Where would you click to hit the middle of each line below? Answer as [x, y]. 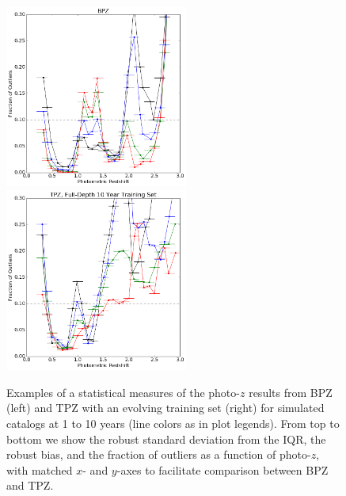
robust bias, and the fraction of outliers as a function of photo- [159, 454]
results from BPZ [291, 392]
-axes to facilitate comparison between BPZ [222, 469]
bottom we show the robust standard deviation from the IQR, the [166, 439]
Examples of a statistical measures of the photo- [123, 392]
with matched [40, 469]
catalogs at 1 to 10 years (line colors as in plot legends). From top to [173, 423]
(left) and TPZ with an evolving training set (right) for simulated [165, 408]
